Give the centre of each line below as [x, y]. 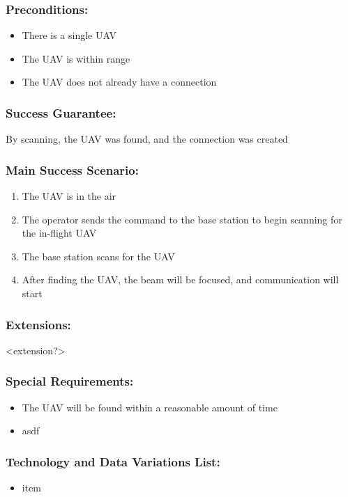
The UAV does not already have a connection [119, 82]
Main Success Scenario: [72, 169]
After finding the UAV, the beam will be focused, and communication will [180, 279]
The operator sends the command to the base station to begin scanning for [182, 219]
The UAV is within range [76, 58]
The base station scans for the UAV [98, 256]
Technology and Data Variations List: [113, 461]
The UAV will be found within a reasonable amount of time [150, 407]
